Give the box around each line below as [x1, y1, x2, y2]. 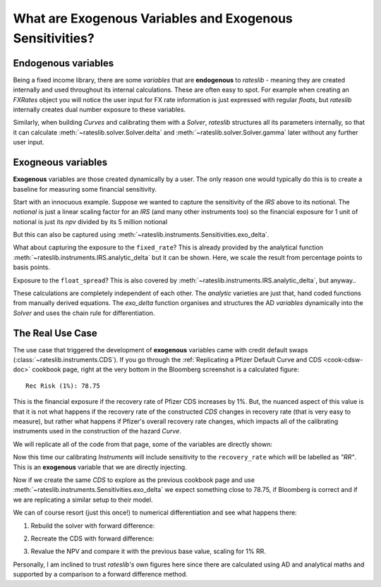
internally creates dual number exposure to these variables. [13, 106, 186, 114]
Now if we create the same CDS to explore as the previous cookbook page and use [13, 476, 255, 484]
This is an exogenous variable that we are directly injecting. [13, 462, 187, 471]
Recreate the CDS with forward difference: [30, 534, 155, 543]
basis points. [13, 263, 51, 271]
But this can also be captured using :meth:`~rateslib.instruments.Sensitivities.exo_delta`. [13, 230, 270, 239]
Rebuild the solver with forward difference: [30, 521, 155, 530]
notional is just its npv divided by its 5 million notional [13, 217, 168, 225]
